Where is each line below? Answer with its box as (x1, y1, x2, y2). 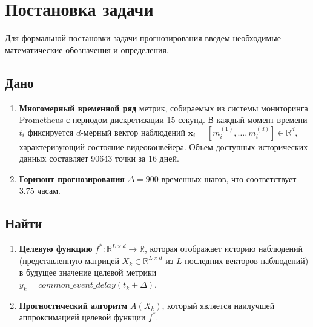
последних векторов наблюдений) (185, 254, 309, 266)
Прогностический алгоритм (19, 299, 128, 311)
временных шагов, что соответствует (161, 172, 297, 185)
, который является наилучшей (162, 299, 275, 311)
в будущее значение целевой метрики (19, 266, 157, 279)
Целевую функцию (19, 242, 93, 255)
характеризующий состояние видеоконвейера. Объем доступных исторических (19, 140, 308, 153)
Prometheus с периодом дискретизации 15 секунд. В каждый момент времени (19, 113, 308, 126)
